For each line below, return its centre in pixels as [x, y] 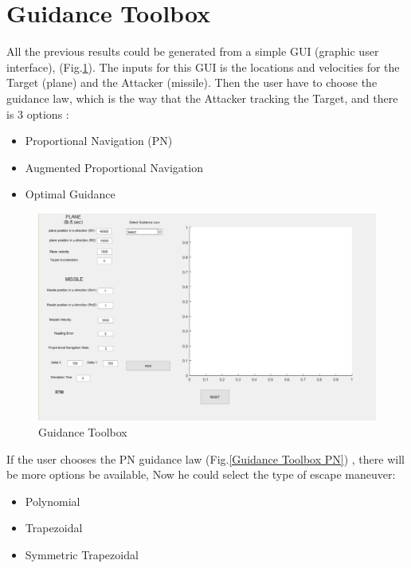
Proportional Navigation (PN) [99, 141]
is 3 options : [38, 114]
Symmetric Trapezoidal [82, 554]
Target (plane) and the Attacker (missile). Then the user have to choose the [192, 82]
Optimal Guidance [70, 194]
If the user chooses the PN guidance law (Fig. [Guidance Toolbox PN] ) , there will [205, 458]
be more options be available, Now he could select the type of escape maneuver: [201, 474]
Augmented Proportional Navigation [114, 167]
